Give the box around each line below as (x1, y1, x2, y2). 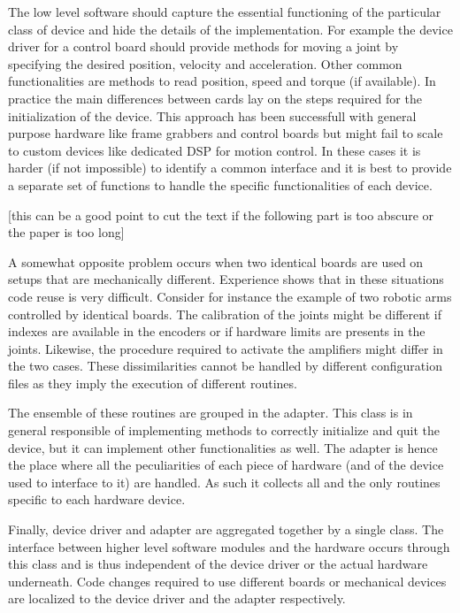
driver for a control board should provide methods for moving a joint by (8, 37, 399, 56)
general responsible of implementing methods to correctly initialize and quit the (8, 421, 441, 440)
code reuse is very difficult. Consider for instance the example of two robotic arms (8, 287, 452, 305)
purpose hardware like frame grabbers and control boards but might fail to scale (8, 124, 443, 142)
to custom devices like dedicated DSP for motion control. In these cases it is (8, 141, 421, 159)
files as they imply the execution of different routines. (8, 373, 297, 392)
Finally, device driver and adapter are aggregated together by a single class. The (8, 520, 444, 539)
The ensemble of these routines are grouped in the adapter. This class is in (8, 403, 413, 422)
